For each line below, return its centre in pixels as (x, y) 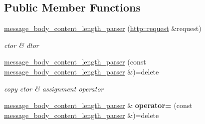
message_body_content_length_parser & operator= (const (98, 105)
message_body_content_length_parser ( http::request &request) (103, 28)
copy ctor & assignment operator (54, 88)
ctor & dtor (21, 45)
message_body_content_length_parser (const (75, 62)
